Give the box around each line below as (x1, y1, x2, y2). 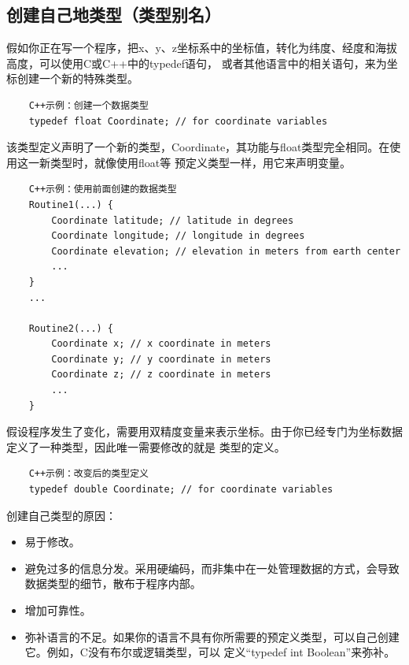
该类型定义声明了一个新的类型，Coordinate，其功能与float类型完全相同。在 (6, 139, 390, 155)
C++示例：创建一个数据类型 (28, 99, 149, 111)
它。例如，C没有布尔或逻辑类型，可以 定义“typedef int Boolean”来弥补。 (24, 644, 396, 660)
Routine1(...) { (28, 199, 114, 210)
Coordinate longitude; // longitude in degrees (51, 230, 305, 242)
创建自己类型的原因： (6, 507, 116, 523)
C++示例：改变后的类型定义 (28, 468, 149, 480)
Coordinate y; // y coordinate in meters (51, 353, 271, 365)
